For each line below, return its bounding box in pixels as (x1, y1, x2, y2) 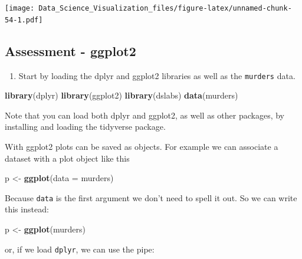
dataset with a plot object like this (5, 152, 130, 164)
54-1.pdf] (5, 15, 43, 24)
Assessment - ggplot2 (5, 41, 136, 60)
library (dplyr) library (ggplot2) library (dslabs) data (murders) (5, 89, 238, 101)
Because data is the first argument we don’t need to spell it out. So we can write (5, 191, 297, 204)
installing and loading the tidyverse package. (5, 120, 166, 133)
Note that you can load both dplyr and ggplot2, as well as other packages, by (5, 109, 284, 121)
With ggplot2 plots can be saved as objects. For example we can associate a (5, 140, 278, 152)
